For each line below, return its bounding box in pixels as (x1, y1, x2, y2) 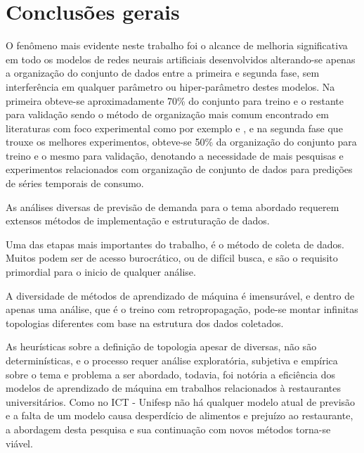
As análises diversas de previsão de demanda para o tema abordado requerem (6, 199, 339, 214)
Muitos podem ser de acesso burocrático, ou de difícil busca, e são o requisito (6, 250, 338, 265)
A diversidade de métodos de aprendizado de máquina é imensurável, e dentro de (6, 288, 355, 302)
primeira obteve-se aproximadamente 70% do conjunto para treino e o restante (6, 93, 344, 108)
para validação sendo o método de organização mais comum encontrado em (6, 107, 329, 122)
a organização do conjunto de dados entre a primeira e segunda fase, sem (6, 65, 320, 80)
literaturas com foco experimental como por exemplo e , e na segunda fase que (6, 120, 343, 135)
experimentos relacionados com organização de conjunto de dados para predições (6, 162, 353, 177)
